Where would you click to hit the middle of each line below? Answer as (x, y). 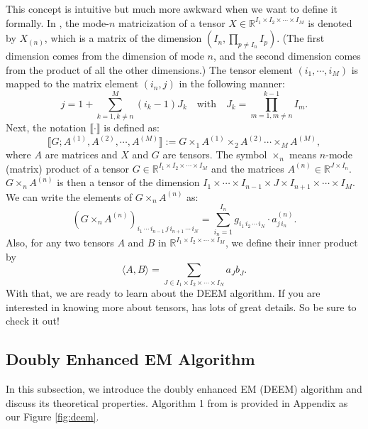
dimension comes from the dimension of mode (105, 56)
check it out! (33, 321)
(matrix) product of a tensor (68, 168)
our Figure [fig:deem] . (52, 417)
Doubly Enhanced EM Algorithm (130, 359)
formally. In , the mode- (57, 22)
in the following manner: (232, 83)
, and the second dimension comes (287, 56)
